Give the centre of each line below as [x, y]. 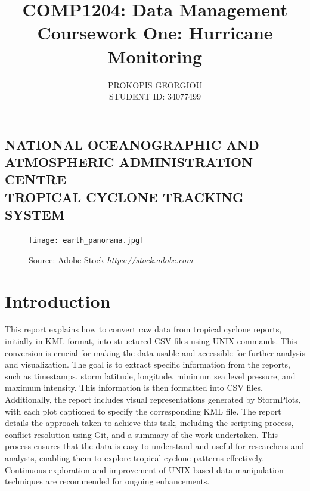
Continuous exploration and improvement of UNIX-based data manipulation [144, 469]
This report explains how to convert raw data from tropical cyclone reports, [143, 329]
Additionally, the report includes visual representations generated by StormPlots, [153, 399]
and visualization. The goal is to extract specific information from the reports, [148, 364]
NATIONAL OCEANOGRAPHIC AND [132, 144]
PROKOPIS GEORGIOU [155, 84]
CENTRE [36, 179]
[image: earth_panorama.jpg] [86, 241]
